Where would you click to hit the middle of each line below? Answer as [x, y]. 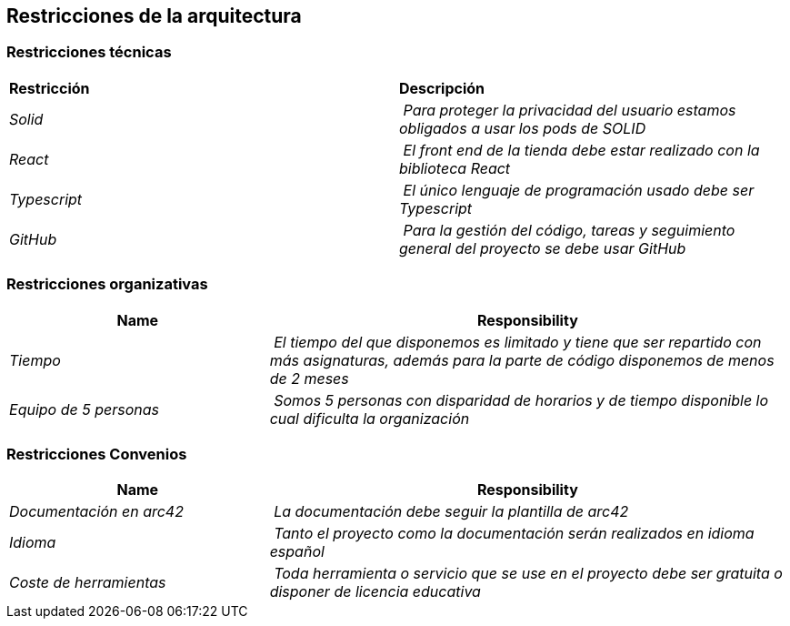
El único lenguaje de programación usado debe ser [579, 190]
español [297, 552]
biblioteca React [455, 168]
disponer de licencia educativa [375, 592]
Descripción [442, 88]
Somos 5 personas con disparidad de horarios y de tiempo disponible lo [521, 400]
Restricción [50, 88]
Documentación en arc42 [96, 512]
